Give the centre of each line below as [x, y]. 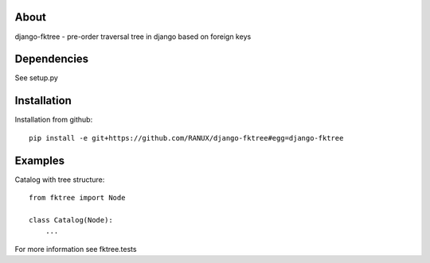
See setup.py [37, 78]
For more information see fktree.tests [76, 249]
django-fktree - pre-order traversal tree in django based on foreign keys [133, 37]
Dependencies [52, 59]
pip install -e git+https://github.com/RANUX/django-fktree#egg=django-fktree [186, 138]
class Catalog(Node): [71, 220]
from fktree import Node [77, 198]
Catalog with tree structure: [60, 180]
